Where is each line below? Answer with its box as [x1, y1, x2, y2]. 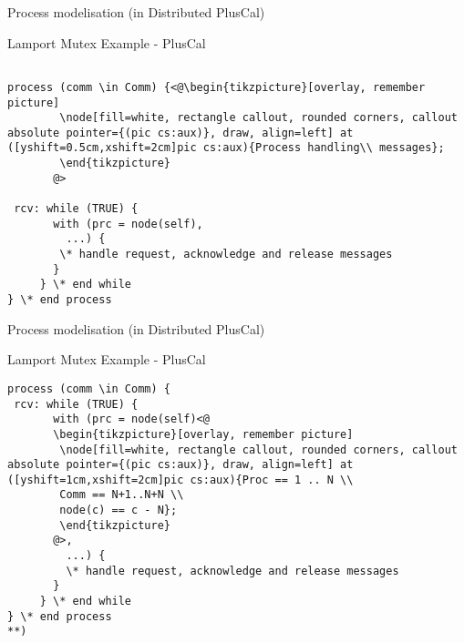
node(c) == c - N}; [59, 504, 178, 517]
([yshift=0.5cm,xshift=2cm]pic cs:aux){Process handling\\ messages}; [7, 141, 445, 155]
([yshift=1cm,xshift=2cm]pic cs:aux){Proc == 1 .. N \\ [7, 473, 354, 486]
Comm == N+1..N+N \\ [59, 488, 184, 502]
